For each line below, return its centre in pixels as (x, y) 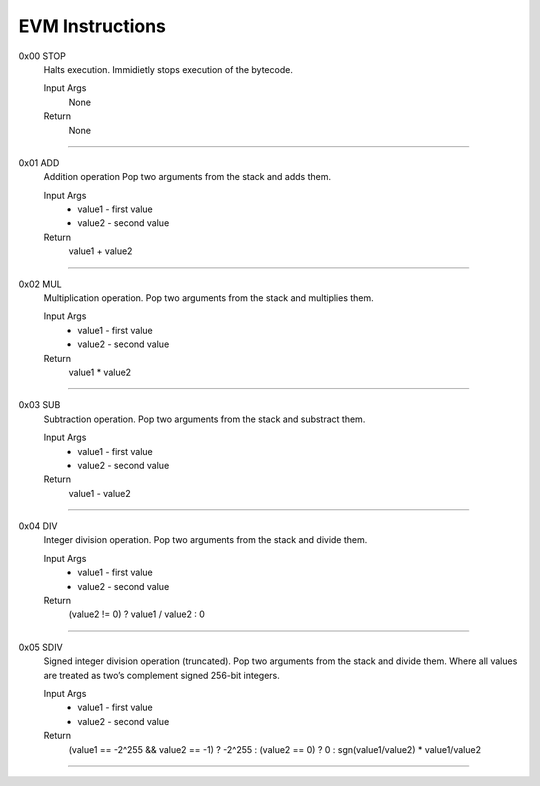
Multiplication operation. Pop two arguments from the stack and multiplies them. (208, 298)
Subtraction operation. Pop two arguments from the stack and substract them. (204, 419)
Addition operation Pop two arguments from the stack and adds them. (187, 177)
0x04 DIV (38, 526)
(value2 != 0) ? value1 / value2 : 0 (136, 614)
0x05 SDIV (41, 647)
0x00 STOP (42, 56)
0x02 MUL (40, 284)
